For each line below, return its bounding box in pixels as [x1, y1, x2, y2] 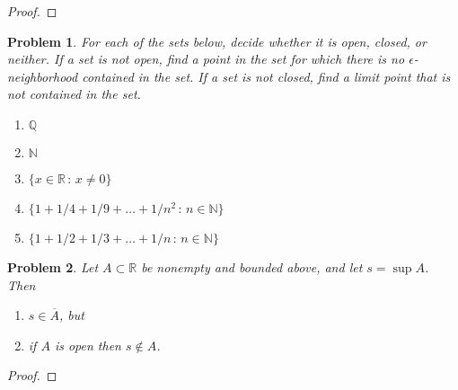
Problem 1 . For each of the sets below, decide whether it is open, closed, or [7, 31, 427, 50]
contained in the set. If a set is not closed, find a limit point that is [82, 66, 451, 85]
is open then [54, 335, 121, 354]
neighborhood [7, 66, 78, 85]
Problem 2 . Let [7, 257, 99, 276]
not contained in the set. [7, 84, 141, 103]
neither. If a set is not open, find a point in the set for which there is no [7, 49, 405, 68]
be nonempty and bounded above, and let [141, 257, 363, 276]
